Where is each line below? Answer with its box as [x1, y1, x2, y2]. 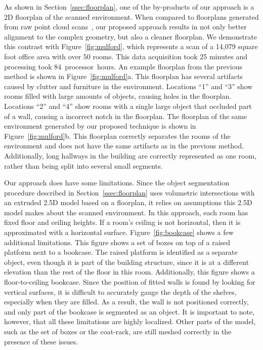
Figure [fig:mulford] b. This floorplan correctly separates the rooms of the [4, 130, 231, 141]
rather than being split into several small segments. [4, 160, 163, 171]
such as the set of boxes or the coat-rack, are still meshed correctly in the [4, 326, 232, 336]
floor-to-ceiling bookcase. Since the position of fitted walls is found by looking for [4, 277, 255, 287]
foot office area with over [4, 51, 81, 61]
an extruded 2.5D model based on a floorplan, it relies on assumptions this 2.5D [4, 197, 252, 208]
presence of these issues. [4, 336, 78, 346]
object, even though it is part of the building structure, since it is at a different [4, 256, 249, 267]
